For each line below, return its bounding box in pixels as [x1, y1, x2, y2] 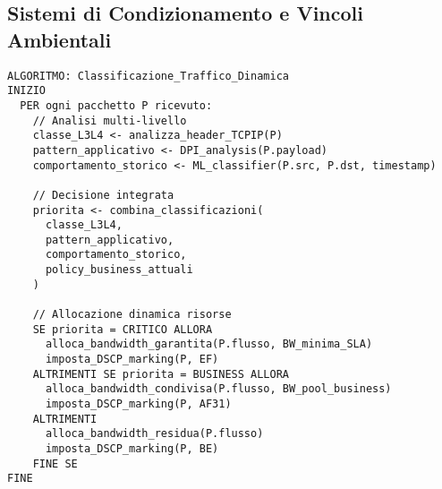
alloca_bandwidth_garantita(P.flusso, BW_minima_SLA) [45, 338, 373, 351]
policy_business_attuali [45, 263, 193, 277]
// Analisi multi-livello [32, 114, 187, 127]
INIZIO [7, 84, 46, 98]
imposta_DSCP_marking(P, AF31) [45, 398, 232, 411]
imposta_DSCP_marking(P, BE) [45, 442, 219, 455]
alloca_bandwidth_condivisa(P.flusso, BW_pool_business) [45, 382, 392, 396]
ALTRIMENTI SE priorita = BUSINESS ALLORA [32, 367, 289, 381]
